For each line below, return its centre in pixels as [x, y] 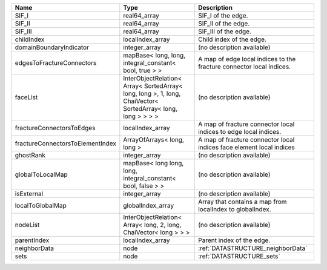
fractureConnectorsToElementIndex [65, 143]
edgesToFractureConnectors [56, 63]
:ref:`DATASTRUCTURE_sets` [239, 256]
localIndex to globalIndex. [235, 209]
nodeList [27, 225]
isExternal [29, 194]
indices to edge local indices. [239, 132]
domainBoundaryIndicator [52, 47]
